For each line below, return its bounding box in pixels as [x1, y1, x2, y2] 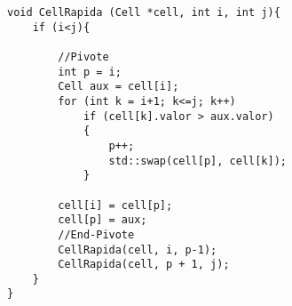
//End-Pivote [58, 228, 135, 241]
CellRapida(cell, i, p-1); [58, 243, 217, 256]
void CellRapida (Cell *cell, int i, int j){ [7, 6, 280, 19]
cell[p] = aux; [58, 213, 147, 227]
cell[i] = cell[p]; [58, 198, 173, 212]
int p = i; [58, 65, 122, 78]
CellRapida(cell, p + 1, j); [58, 258, 230, 271]
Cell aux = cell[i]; [58, 80, 179, 93]
